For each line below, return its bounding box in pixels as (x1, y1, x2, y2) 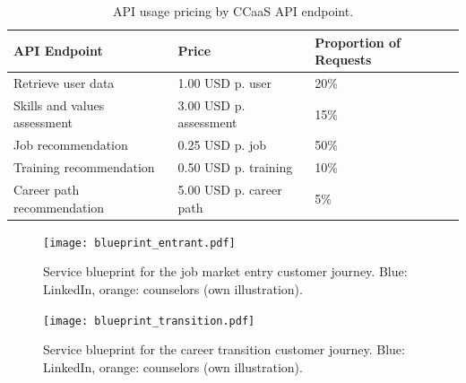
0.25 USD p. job (177, 135, 267, 154)
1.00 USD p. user (177, 74, 272, 92)
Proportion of (315, 32, 401, 51)
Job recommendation (13, 135, 128, 154)
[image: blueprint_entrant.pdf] (43, 236, 236, 249)
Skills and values (13, 95, 105, 114)
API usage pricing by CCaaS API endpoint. (112, 2, 354, 20)
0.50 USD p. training (177, 158, 293, 177)
